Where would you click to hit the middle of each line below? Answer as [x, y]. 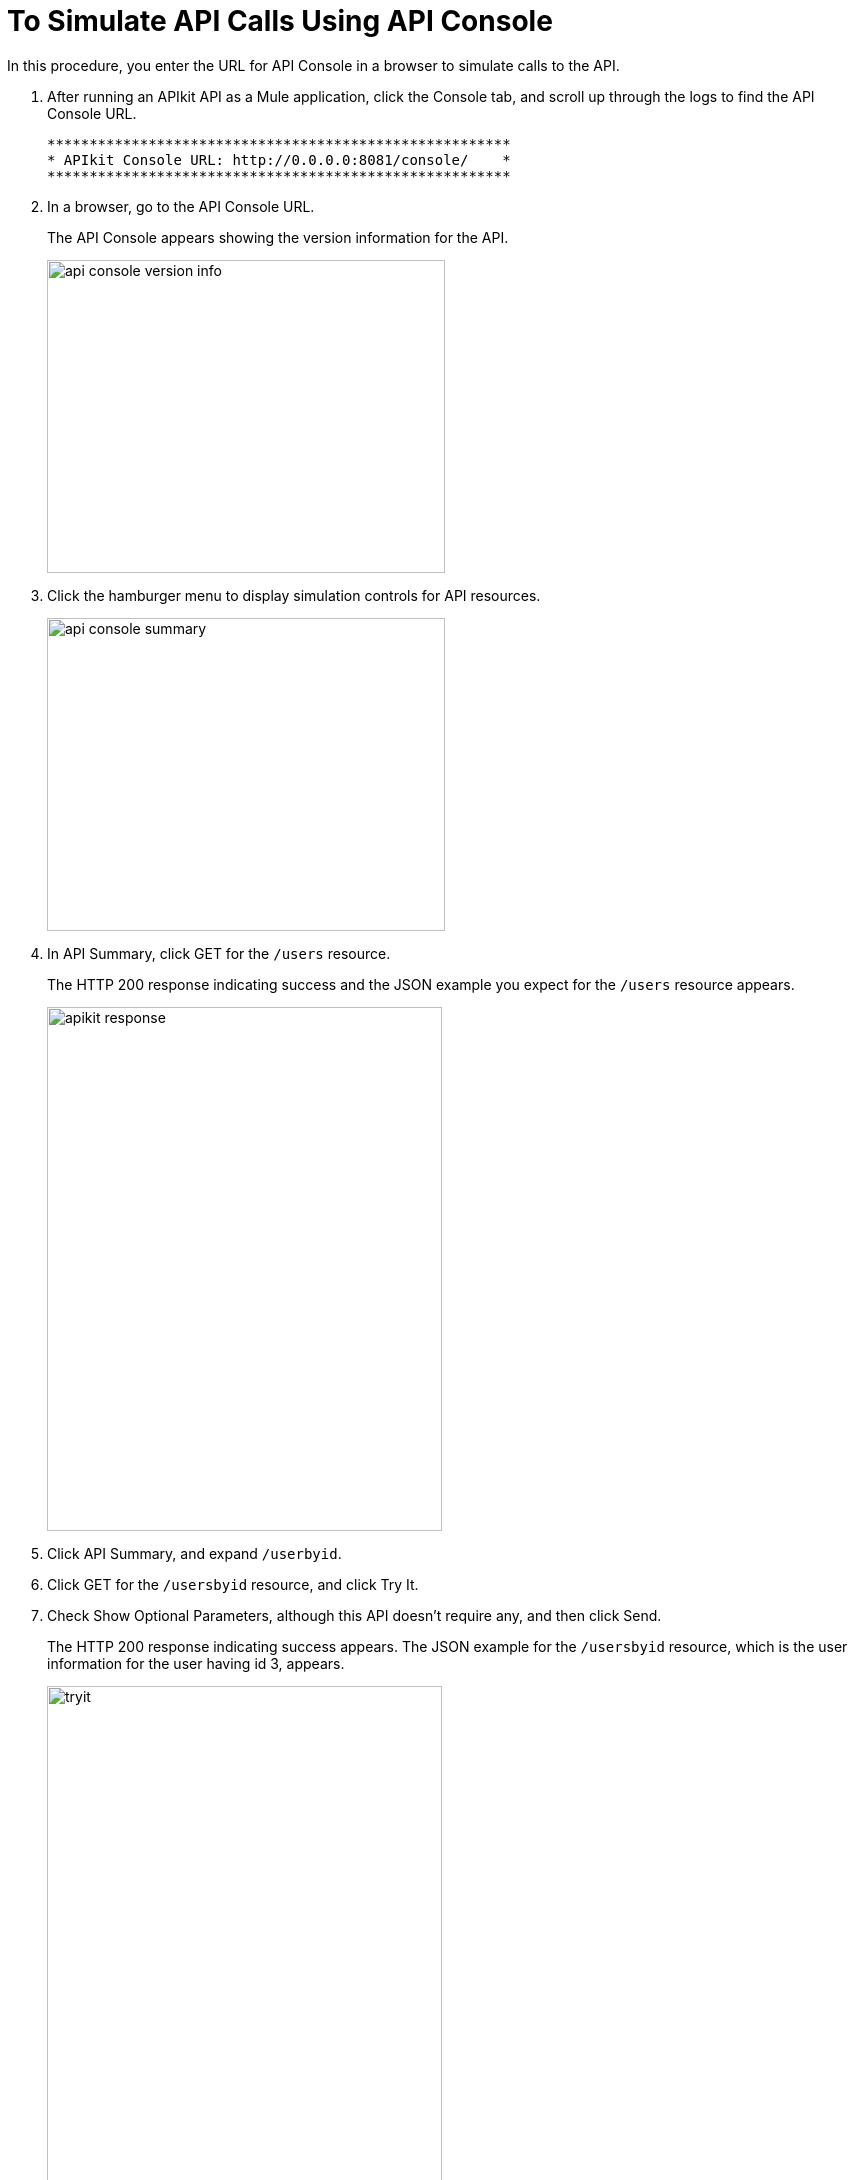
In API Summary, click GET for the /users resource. [219, 953]
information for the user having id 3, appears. [196, 1663]
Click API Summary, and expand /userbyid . [194, 1553]
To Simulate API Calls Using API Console [280, 21]
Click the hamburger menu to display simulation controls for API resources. [294, 595]
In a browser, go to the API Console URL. [181, 206]
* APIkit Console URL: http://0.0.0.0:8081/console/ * [279, 159]
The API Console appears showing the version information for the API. [278, 237]
